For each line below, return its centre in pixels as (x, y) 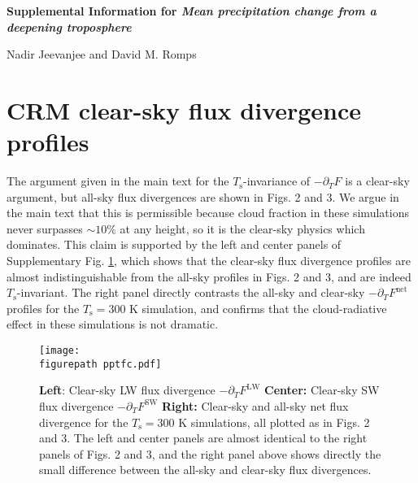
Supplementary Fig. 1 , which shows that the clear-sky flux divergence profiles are (209, 261)
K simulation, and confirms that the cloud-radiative (258, 308)
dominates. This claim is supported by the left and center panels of (174, 244)
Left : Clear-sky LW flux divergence (127, 390)
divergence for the (84, 422)
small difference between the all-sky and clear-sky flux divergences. (205, 470)
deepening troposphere (69, 26)
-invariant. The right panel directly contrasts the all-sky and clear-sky (191, 292)
